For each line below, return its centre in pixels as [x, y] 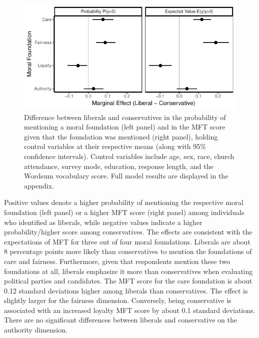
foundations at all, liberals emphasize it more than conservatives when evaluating [128, 271]
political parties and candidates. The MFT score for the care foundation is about [128, 281]
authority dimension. [36, 330]
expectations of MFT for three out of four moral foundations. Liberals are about [127, 241]
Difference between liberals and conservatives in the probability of [125, 117]
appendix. [39, 185]
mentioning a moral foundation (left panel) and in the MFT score [125, 127]
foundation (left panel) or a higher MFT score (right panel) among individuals [124, 212]
